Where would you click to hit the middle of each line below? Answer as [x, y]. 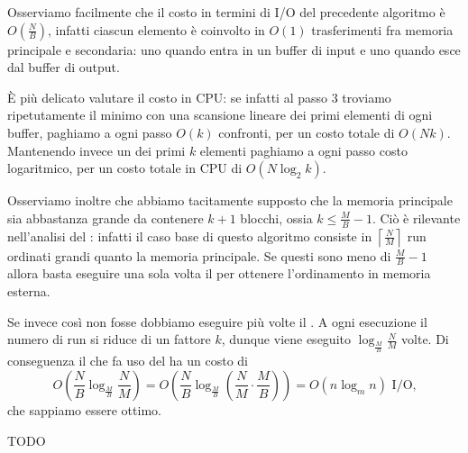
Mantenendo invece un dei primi [96, 150]
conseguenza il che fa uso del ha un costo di [128, 361]
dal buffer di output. [64, 67]
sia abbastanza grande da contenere [106, 217]
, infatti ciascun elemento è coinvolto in [156, 29]
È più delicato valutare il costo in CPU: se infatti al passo [168, 97]
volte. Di [425, 339]
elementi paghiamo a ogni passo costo [303, 150]
